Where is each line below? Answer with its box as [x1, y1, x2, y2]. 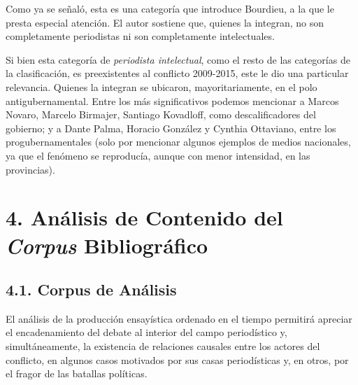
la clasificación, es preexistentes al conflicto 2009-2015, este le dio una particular [6, 66, 349, 80]
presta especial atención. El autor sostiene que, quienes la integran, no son [6, 15, 324, 29]
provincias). [6, 162, 55, 176]
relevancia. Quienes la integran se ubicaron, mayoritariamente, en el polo [6, 79, 317, 94]
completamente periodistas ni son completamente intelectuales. [6, 29, 275, 43]
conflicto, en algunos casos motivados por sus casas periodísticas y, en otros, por [6, 352, 349, 367]
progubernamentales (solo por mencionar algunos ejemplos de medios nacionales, [6, 134, 351, 149]
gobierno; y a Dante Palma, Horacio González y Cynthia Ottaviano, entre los [6, 120, 336, 135]
